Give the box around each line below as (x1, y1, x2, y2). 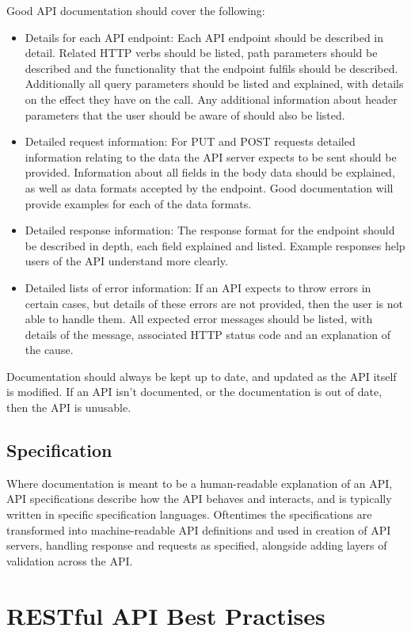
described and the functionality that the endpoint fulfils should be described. (25, 59, 398, 76)
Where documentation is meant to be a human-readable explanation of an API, (6, 474, 393, 491)
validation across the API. (6, 552, 133, 569)
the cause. (25, 341, 74, 358)
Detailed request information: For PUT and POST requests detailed (25, 133, 356, 150)
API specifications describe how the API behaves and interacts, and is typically (6, 490, 392, 507)
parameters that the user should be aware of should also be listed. (25, 106, 345, 123)
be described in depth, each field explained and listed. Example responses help (25, 237, 405, 253)
